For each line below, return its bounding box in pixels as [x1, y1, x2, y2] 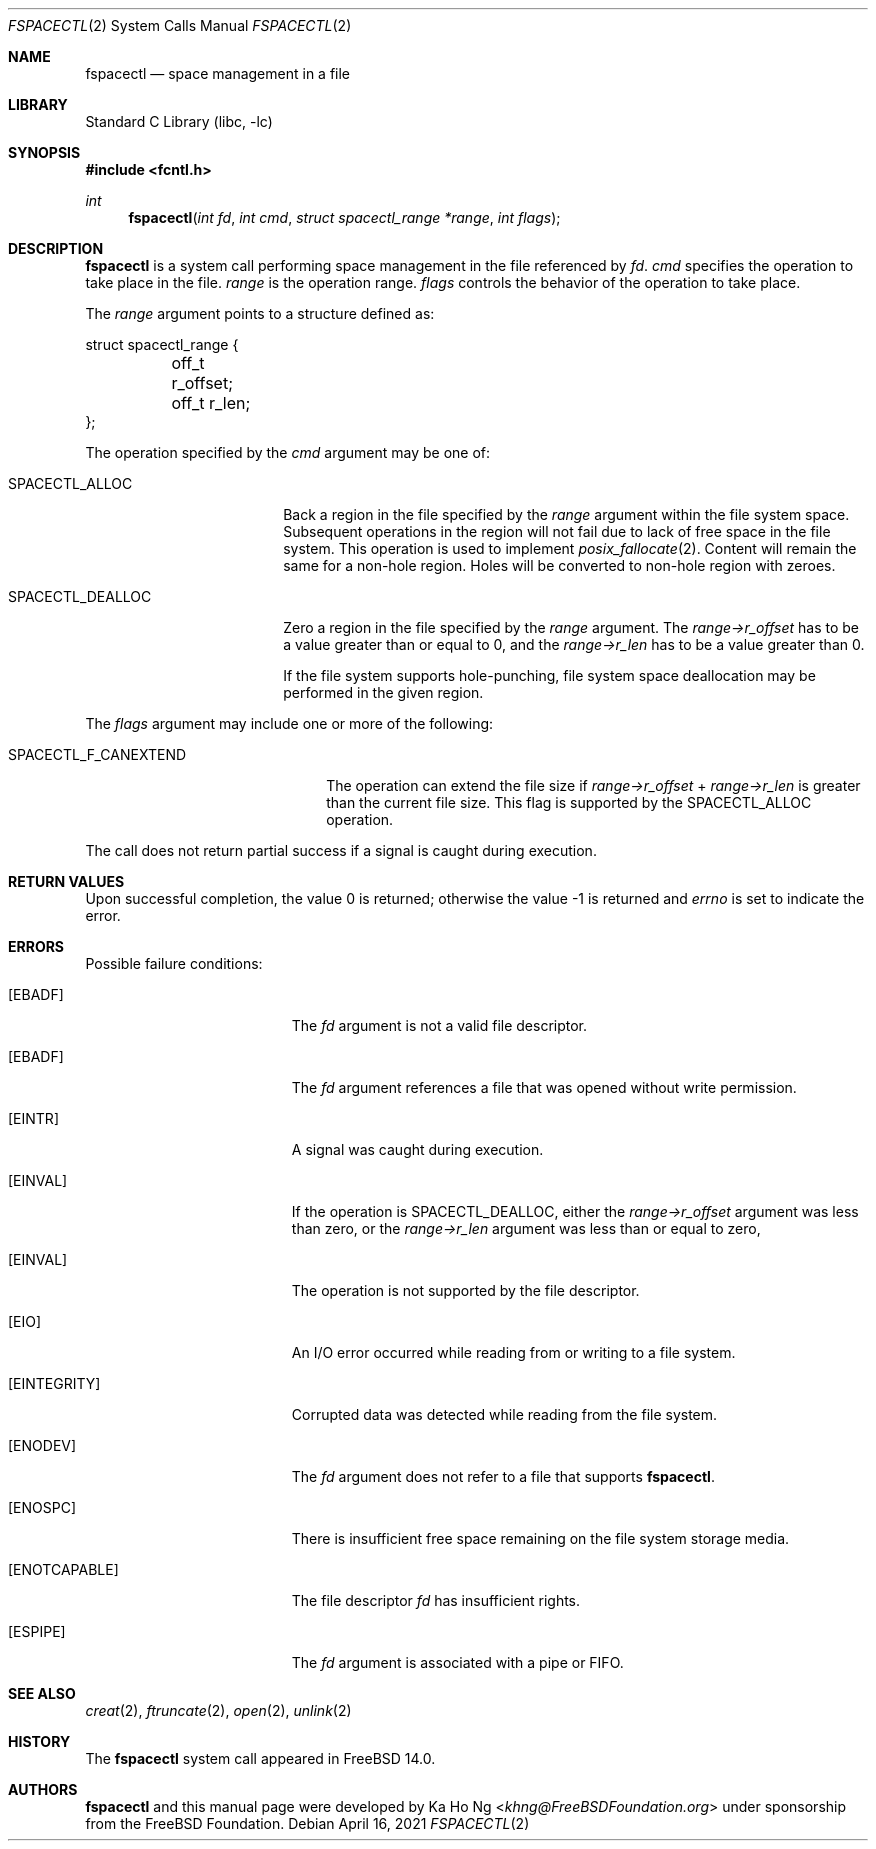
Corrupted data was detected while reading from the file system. [291, 1406, 718, 1423]
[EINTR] [8, 1110, 59, 1127]
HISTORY [8, 1733, 71, 1750]
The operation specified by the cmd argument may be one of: [85, 444, 491, 461]
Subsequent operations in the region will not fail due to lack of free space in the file [283, 523, 831, 540]
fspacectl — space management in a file [85, 65, 351, 82]
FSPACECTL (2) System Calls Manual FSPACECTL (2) [8, 17, 352, 34]
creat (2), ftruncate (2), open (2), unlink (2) [85, 1702, 352, 1719]
